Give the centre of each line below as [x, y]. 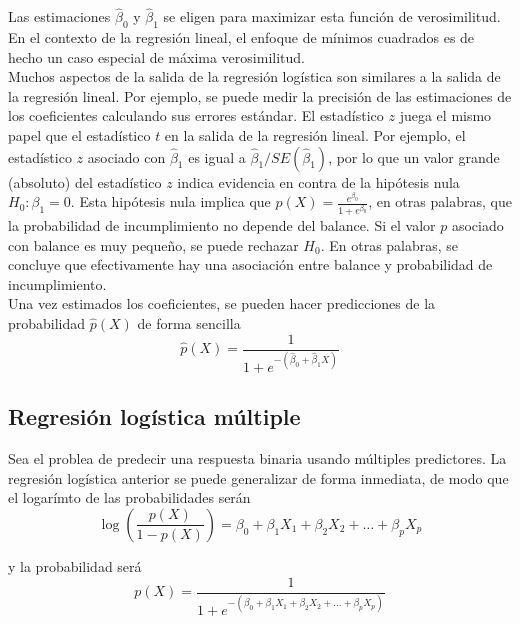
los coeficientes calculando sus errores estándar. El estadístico [196, 115]
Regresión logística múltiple [154, 416]
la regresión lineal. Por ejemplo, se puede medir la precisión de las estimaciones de [260, 95]
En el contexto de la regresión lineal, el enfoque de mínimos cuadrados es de [241, 37]
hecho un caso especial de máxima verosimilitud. [156, 56]
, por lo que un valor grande [414, 156]
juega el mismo [445, 115]
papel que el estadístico [79, 134]
